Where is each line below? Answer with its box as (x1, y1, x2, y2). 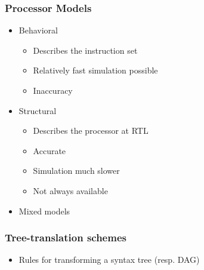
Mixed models (18, 204, 70, 217)
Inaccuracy (33, 84, 73, 96)
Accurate (33, 144, 66, 157)
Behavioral (18, 24, 58, 36)
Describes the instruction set (33, 44, 138, 56)
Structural (18, 104, 57, 116)
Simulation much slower (33, 164, 120, 177)
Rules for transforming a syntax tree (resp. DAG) (18, 253, 200, 266)
